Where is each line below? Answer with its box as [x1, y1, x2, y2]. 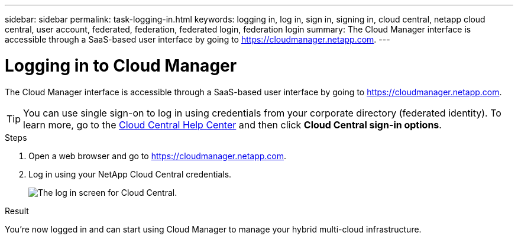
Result [5, 205, 29, 216]
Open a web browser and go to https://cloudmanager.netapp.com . [28, 150, 287, 161]
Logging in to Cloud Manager [5, 55, 237, 76]
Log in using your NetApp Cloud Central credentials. [28, 169, 232, 179]
